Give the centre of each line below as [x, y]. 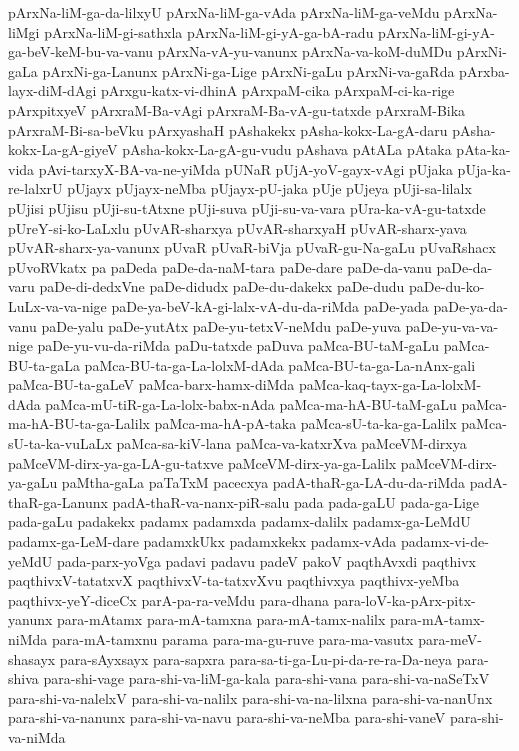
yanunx [30, 619]
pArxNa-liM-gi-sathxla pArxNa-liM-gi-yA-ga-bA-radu [209, 31]
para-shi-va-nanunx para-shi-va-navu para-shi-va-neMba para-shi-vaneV [227, 717]
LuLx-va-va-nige [57, 305]
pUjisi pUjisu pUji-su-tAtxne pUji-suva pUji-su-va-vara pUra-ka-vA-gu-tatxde [247, 207]
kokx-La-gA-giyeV [63, 149]
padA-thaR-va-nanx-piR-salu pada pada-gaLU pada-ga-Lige [296, 501]
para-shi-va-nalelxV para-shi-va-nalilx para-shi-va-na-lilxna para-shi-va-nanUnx [250, 697]
